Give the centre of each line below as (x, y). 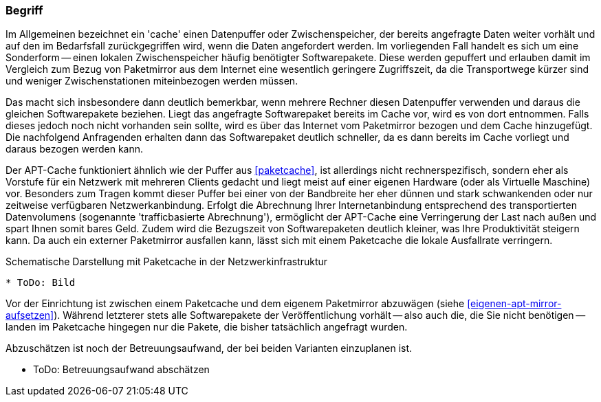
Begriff (24, 10)
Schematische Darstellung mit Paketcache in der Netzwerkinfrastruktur (167, 262)
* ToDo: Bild (41, 283)
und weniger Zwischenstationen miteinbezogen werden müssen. (152, 81)
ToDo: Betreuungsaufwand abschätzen (121, 370)
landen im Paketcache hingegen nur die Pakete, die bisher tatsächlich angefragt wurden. (207, 327)
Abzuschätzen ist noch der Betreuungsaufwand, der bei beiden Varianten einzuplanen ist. (209, 348)
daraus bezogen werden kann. (75, 149)
